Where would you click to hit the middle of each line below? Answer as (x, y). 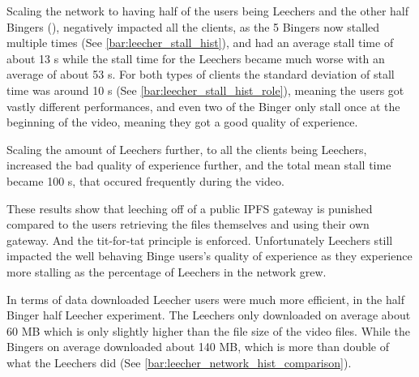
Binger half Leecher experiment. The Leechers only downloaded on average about (209, 315)
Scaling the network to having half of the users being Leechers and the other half (208, 11)
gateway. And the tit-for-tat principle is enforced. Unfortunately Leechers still (200, 240)
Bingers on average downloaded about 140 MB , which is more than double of (198, 347)
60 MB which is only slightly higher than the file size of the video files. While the (208, 330)
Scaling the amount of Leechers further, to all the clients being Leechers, (187, 149)
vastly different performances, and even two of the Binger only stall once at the (203, 106)
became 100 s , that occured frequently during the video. (145, 180)
